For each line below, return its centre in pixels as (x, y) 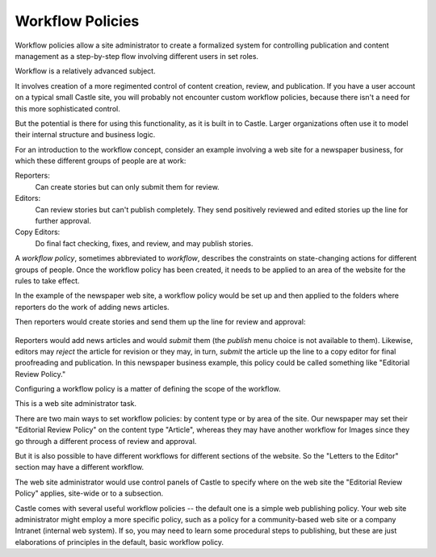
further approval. (63, 221)
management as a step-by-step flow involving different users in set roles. (136, 56)
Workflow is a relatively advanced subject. (86, 71)
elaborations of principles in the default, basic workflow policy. (119, 542)
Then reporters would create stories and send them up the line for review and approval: (160, 322)
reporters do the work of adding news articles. (92, 307)
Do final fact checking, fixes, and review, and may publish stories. (144, 243)
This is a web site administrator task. (76, 404)
